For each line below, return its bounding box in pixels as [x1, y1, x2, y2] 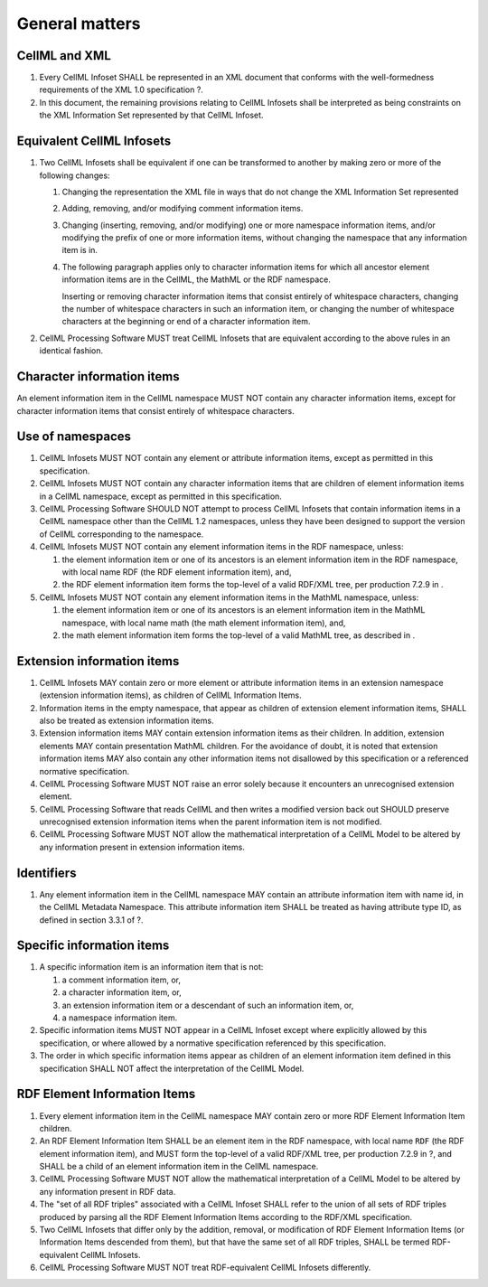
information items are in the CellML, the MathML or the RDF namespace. [61, 274, 332, 285]
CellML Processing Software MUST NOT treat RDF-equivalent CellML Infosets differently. [39, 1262, 371, 1273]
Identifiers [16, 865, 77, 880]
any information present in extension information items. [39, 841, 246, 852]
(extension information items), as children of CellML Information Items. [39, 690, 302, 700]
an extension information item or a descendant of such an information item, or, [61, 1000, 354, 1010]
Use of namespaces [16, 429, 131, 445]
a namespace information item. [61, 1012, 178, 1023]
